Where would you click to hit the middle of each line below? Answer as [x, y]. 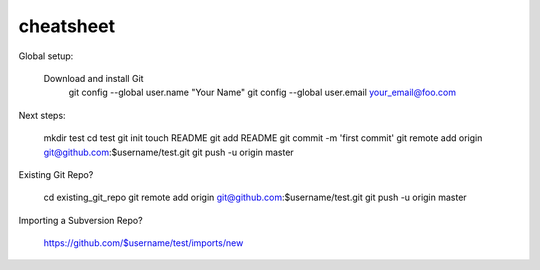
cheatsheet [66, 26]
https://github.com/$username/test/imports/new [143, 243]
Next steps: [42, 115]
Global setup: [46, 56]
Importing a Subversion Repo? [81, 220]
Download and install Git [93, 78]
